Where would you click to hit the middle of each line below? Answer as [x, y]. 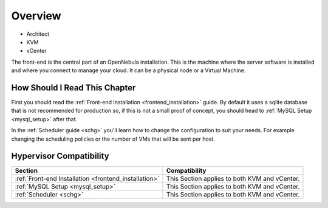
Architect [38, 34]
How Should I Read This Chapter [73, 88]
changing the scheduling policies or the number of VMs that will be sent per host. [113, 139]
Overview [36, 16]
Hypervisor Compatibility [60, 156]
